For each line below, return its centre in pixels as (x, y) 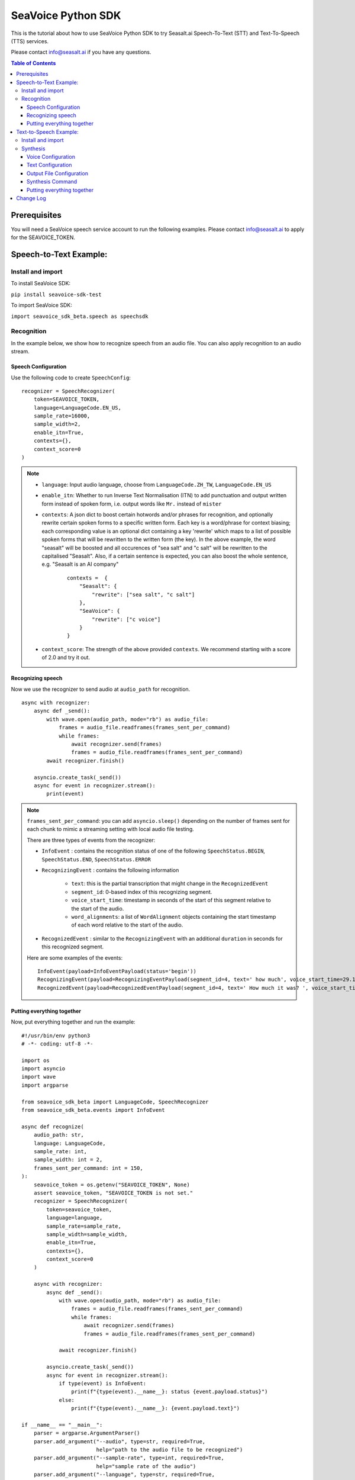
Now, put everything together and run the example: (73, 1022)
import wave (39, 1077)
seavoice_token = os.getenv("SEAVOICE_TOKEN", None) (112, 1185)
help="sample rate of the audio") (146, 1466)
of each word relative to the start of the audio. (127, 925)
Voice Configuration (51, 157)
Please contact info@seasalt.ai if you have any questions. (81, 52)
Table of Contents (33, 63)
